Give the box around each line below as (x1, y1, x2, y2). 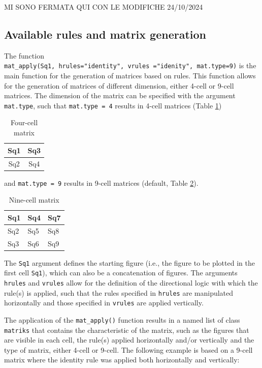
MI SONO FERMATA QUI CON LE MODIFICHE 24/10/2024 (4, 2, 203, 12)
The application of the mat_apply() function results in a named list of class (4, 314, 240, 325)
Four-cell (10, 117, 38, 128)
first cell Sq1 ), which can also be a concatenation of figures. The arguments (4, 267, 238, 278)
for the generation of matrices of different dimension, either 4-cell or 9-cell (4, 80, 234, 91)
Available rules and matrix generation (4, 26, 206, 42)
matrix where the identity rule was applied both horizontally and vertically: (4, 354, 240, 365)
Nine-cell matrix (9, 194, 59, 205)
